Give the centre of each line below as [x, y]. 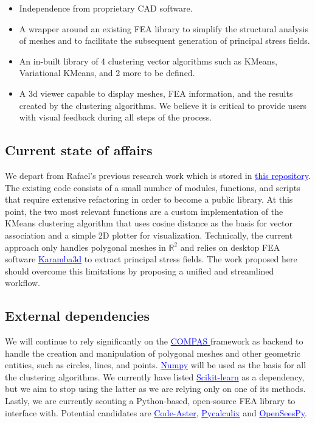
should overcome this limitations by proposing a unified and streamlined [140, 271]
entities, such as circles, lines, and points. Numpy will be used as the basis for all [156, 365]
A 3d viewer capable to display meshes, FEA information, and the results [156, 93]
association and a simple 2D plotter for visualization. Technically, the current [149, 235]
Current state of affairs [79, 150]
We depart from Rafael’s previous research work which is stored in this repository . [158, 175]
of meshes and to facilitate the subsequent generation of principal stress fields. [164, 40]
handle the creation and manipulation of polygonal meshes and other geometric [153, 353]
